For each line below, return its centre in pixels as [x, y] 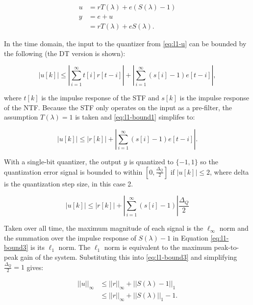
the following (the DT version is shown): [65, 53]
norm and [234, 228]
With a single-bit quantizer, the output [63, 162]
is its [38, 247]
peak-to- [227, 247]
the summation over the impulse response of [70, 237]
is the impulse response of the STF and [100, 98]
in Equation [190, 237]
